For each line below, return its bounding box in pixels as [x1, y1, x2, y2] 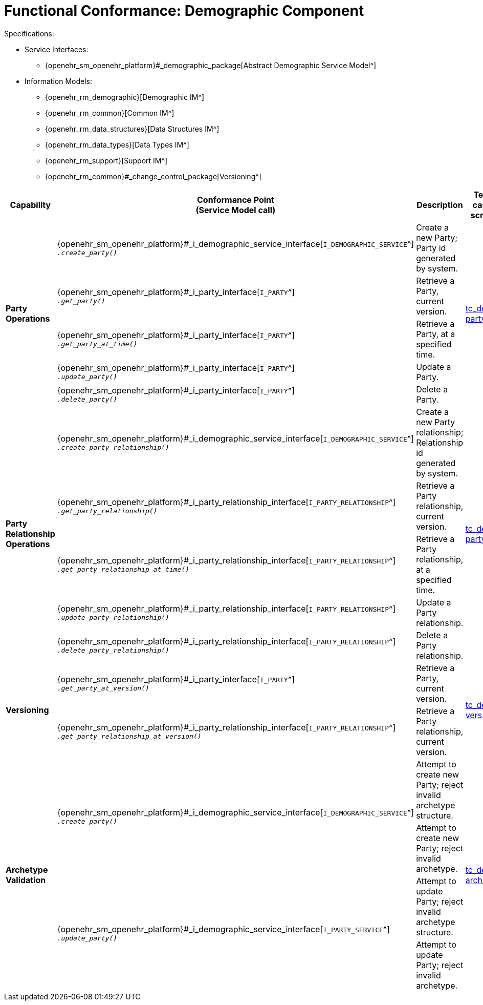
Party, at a [416, 328, 455, 339]
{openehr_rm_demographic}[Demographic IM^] [45, 92, 205, 101]
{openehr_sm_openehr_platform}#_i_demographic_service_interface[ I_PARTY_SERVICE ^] [57, 924, 390, 935]
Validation [6, 874, 46, 885]
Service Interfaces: [25, 45, 89, 54]
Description [416, 199, 463, 210]
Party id [416, 242, 446, 253]
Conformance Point [197, 194, 274, 205]
